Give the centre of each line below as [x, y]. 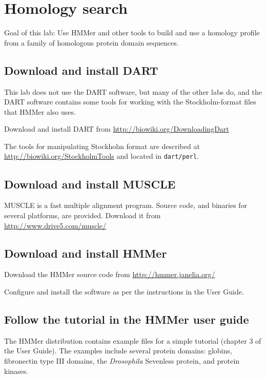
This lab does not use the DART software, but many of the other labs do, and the [133, 91]
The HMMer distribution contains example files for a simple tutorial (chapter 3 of [133, 340]
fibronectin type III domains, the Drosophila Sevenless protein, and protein [122, 360]
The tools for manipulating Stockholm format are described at [102, 146]
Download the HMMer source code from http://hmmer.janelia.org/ [110, 274]
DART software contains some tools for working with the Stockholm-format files [130, 102]
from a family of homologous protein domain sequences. [91, 42]
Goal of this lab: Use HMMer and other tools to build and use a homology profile [132, 33]
